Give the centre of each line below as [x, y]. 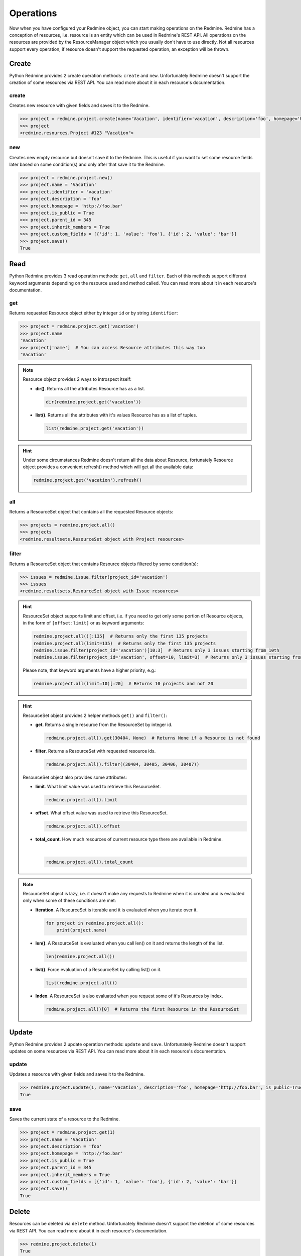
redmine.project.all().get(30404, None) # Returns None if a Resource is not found [153, 738]
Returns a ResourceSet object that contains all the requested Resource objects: [91, 512]
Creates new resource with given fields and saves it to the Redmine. [80, 106]
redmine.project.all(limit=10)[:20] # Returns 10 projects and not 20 [123, 684]
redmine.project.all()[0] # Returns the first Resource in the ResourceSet [142, 1009]
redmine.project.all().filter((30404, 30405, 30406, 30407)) [123, 764]
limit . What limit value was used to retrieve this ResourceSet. [98, 787]
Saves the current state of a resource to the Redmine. [64, 1119]
